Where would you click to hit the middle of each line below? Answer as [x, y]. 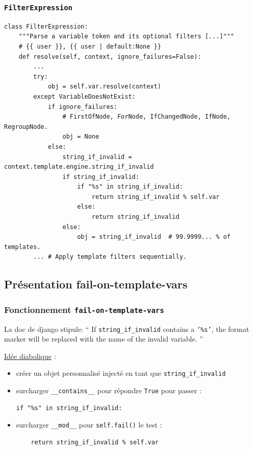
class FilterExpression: [46, 26]
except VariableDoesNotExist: [84, 96]
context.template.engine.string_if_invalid [79, 167]
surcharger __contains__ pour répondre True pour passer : [109, 390]
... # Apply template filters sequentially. [110, 257]
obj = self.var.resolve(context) [104, 87]
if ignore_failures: [82, 107]
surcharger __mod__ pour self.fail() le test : [89, 425]
